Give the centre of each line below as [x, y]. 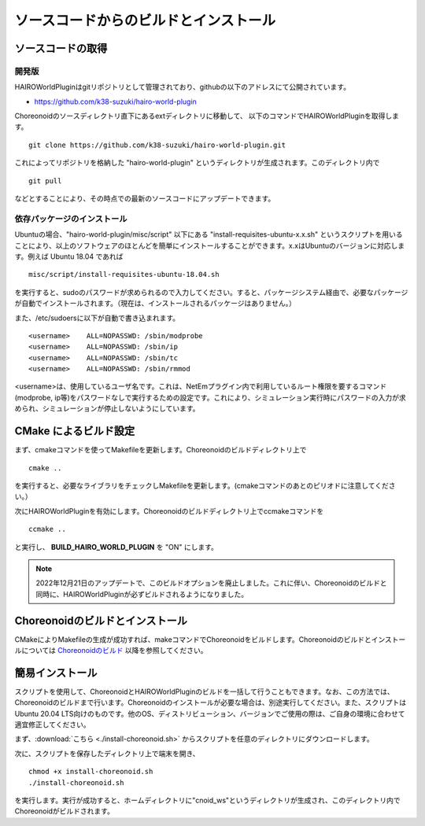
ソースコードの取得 [61, 48]
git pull [45, 181]
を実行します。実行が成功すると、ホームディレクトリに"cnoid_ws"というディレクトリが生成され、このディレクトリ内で [207, 800]
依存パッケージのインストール [71, 219]
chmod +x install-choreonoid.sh [91, 772]
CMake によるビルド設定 [75, 431]
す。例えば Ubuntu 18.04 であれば [69, 256]
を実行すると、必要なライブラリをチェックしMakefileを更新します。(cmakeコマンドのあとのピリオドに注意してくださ [205, 485]
